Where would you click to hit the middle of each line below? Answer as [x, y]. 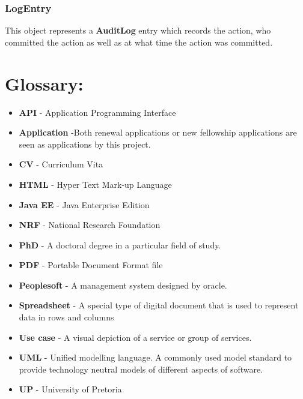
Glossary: [44, 83]
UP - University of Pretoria [70, 389]
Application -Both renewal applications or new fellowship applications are [158, 132]
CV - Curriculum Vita [61, 164]
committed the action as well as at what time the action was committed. [139, 42]
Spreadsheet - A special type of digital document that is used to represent [159, 305]
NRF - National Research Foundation [90, 225]
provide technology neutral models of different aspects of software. [141, 369]
